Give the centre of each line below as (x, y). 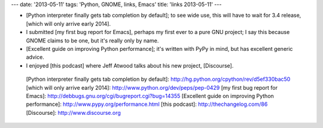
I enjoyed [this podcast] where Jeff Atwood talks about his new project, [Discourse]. (130, 65)
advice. (35, 57)
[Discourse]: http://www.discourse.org (73, 112)
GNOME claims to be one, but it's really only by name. (92, 40)
